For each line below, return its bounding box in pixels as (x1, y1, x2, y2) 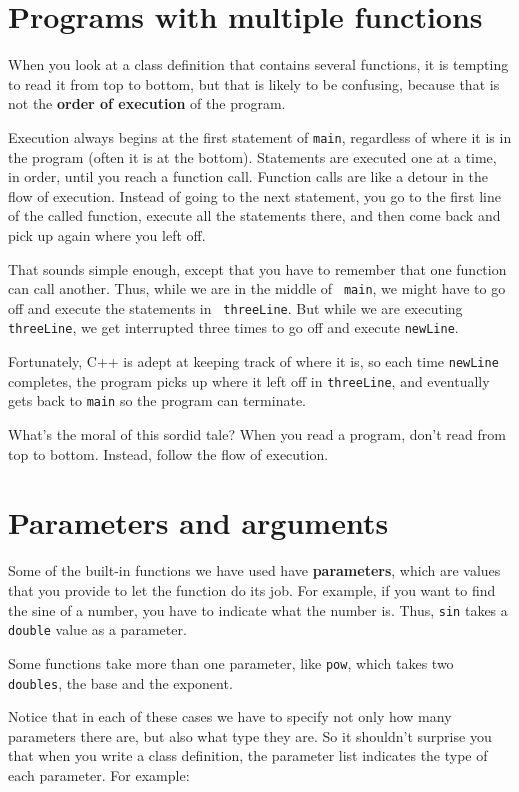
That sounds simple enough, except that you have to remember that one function (8, 258, 507, 279)
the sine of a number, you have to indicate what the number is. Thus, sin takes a (8, 599, 508, 620)
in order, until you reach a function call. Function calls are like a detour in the (8, 166, 489, 187)
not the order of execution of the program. (8, 93, 286, 114)
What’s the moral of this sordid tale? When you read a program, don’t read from (8, 424, 506, 445)
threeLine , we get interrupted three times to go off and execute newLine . (8, 317, 459, 338)
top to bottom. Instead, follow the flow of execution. (8, 443, 329, 464)
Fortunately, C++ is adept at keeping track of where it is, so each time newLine (8, 351, 499, 372)
